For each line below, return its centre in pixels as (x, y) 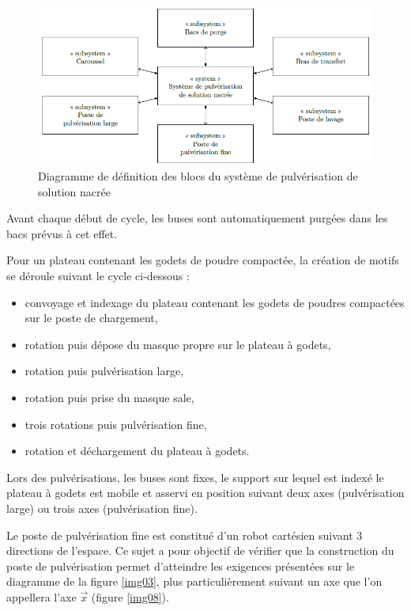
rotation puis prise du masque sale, (109, 398)
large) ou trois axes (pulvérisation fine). (102, 509)
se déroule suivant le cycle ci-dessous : (98, 276)
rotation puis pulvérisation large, (104, 371)
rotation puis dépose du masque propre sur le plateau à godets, (178, 344)
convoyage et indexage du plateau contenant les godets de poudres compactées (215, 302)
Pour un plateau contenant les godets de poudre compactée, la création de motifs (203, 260)
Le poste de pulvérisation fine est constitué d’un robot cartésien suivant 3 (185, 535)
